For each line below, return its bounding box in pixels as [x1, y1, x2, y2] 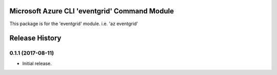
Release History [9, 34, 62, 43]
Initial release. [22, 60, 52, 66]
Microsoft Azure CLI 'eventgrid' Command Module [9, 7, 174, 15]
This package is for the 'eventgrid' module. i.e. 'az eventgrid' [9, 21, 138, 27]
